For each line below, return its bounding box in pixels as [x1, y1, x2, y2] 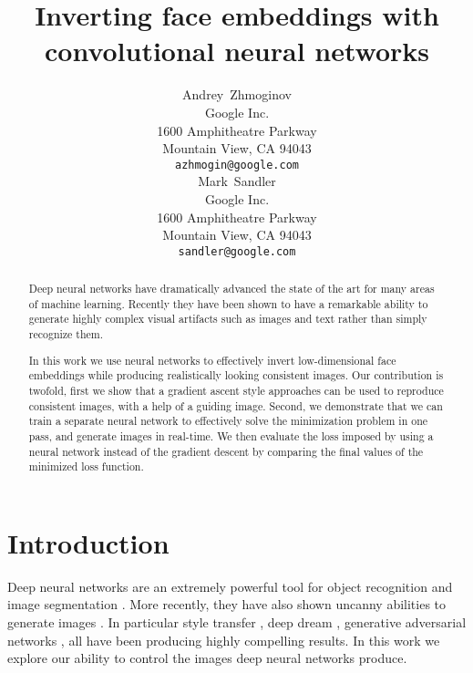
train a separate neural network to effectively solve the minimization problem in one [28, 413, 428, 429]
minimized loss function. [28, 459, 144, 474]
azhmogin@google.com [174, 158, 300, 171]
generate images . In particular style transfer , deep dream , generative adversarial [7, 613, 467, 632]
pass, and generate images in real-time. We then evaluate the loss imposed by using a [28, 428, 434, 443]
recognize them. [28, 326, 104, 342]
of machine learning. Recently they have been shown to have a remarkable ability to [28, 295, 428, 311]
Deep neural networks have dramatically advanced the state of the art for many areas [28, 281, 435, 296]
